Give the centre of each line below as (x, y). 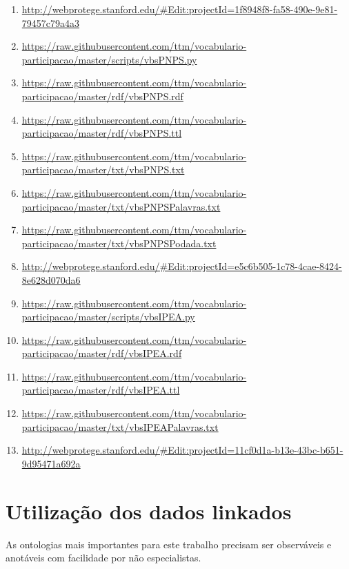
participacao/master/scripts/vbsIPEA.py (108, 317)
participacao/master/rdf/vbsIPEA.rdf (102, 353)
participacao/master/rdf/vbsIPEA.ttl (101, 390)
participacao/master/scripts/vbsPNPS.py (109, 59)
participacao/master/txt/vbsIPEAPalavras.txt (120, 426)
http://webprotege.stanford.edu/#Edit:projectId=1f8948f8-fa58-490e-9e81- (180, 9)
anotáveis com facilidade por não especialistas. (103, 558)
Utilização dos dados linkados (149, 511)
